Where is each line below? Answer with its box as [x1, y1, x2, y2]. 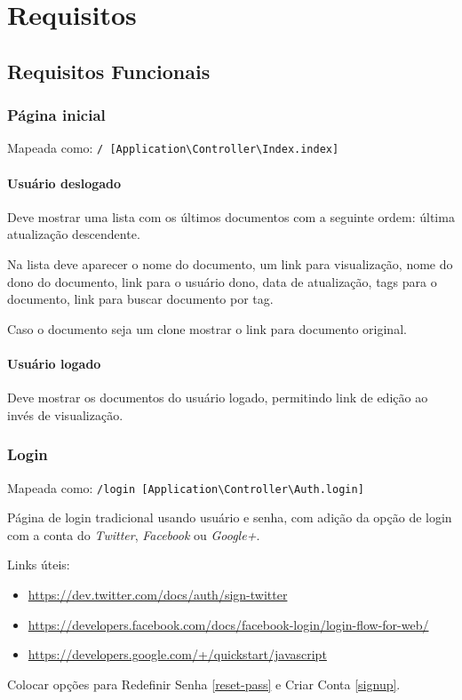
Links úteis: [7, 555, 70, 574]
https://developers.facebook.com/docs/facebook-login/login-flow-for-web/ [28, 615, 429, 633]
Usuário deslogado [7, 173, 122, 192]
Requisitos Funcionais [7, 57, 211, 84]
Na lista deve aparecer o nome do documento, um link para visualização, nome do [7, 255, 453, 274]
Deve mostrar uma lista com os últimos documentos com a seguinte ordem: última [7, 207, 455, 226]
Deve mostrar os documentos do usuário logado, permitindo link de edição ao [7, 388, 428, 407]
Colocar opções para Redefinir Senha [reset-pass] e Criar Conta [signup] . [7, 674, 401, 693]
